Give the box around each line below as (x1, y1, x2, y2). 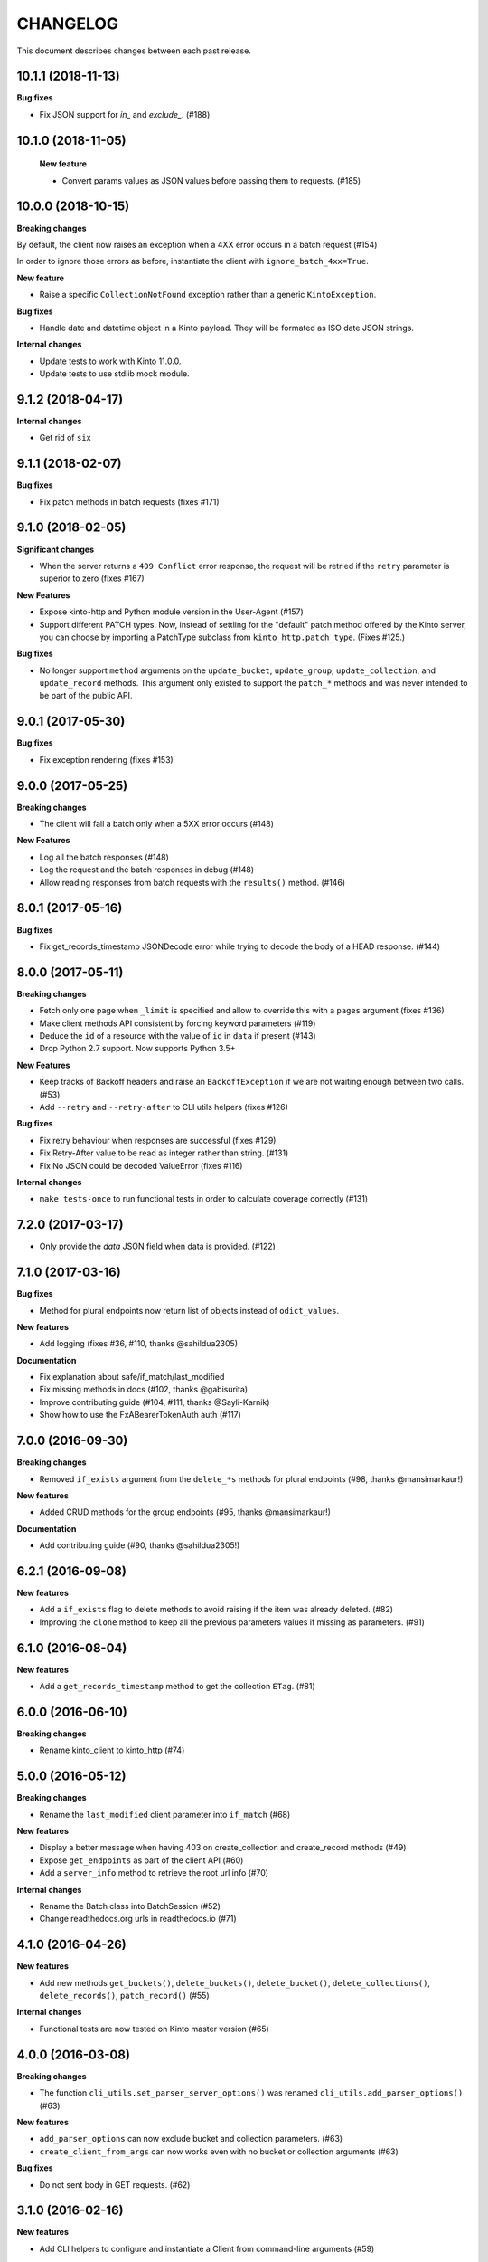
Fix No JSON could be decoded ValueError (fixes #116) (39, 1160, 243, 1171)
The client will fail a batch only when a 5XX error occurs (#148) (39, 819, 275, 830)
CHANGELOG (16, 14, 119, 33)
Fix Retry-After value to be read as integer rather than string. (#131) (39, 1147, 289, 1158)
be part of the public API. (39, 690, 133, 701)
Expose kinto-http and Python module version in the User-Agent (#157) (39, 606, 305, 617)
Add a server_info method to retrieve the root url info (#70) (39, 1868, 269, 1878)
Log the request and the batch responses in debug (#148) (39, 864, 255, 875)
